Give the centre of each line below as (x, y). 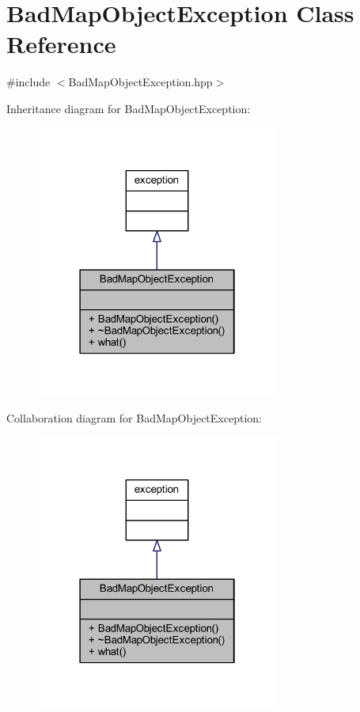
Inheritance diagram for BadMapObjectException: (129, 108)
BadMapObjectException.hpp (140, 82)
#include (28, 82)
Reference (61, 44)
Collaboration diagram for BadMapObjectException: (134, 418)
